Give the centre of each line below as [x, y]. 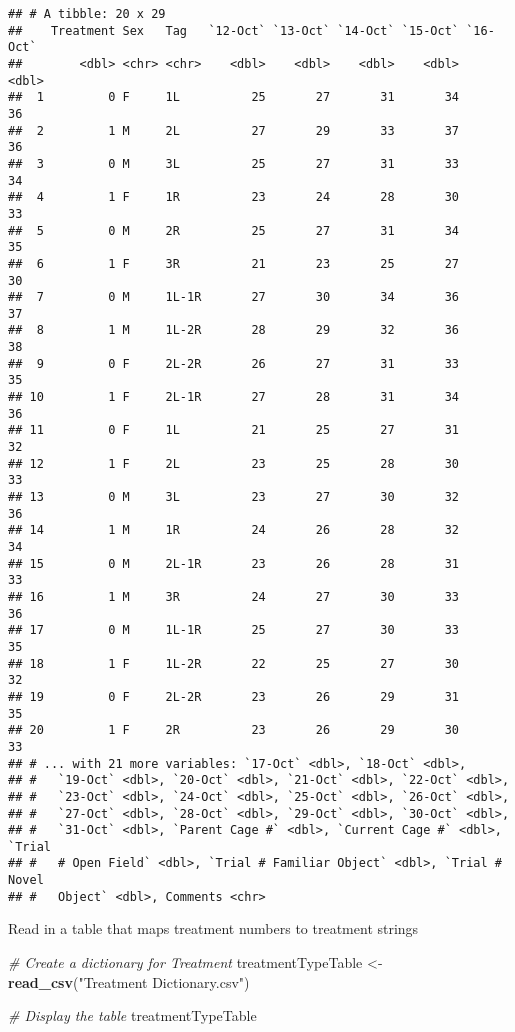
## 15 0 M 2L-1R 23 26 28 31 [234, 563]
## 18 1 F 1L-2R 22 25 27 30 [234, 663]
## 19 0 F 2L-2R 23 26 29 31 [234, 696]
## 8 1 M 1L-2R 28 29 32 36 [234, 330]
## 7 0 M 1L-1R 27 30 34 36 [234, 297]
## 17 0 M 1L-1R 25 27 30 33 [234, 630]
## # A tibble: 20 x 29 [87, 14]
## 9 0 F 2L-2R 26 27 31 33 [234, 363]
